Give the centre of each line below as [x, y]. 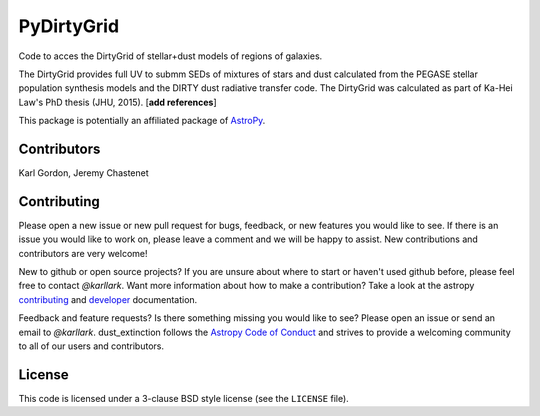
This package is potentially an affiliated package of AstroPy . [142, 121]
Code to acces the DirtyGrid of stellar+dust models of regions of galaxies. [170, 56]
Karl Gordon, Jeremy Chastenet [83, 173]
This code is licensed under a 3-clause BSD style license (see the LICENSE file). [183, 398]
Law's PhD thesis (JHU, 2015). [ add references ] [117, 102]
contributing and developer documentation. [108, 299]
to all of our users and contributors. [91, 346]
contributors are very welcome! [83, 253]
